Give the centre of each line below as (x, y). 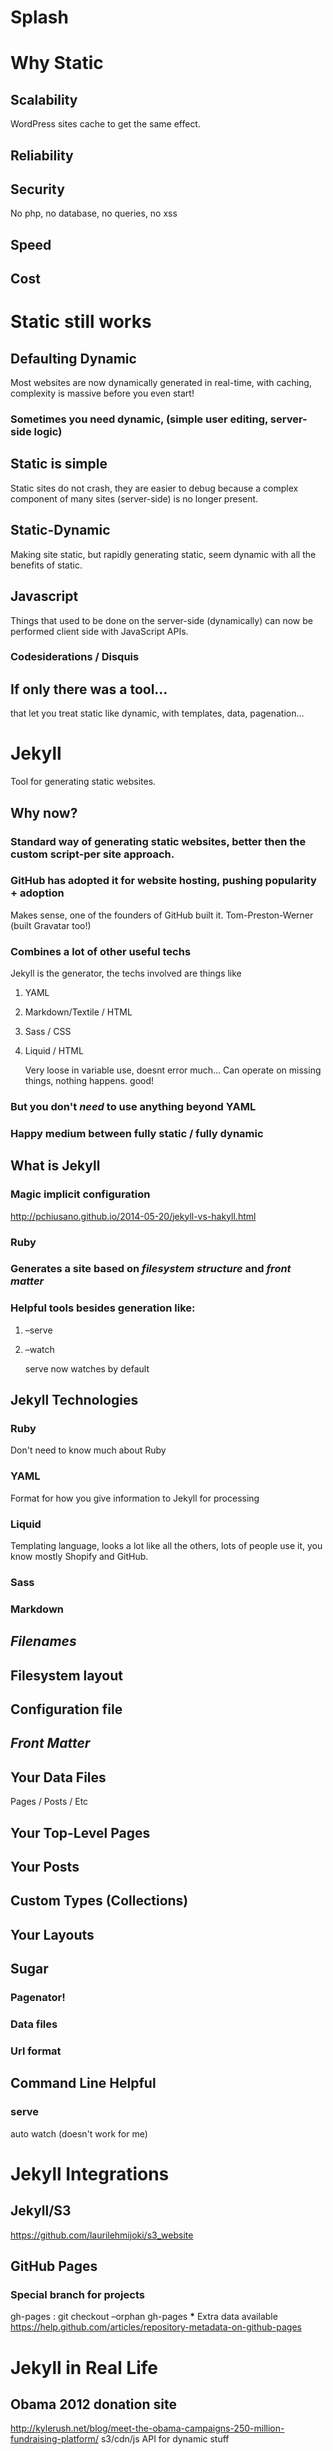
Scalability (44, 99)
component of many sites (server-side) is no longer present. (134, 498)
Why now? (44, 812)
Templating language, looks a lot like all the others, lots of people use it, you (166, 1546)
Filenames (43, 1641)
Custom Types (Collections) (99, 1901)
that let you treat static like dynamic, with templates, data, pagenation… (157, 713)
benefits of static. (46, 565)
